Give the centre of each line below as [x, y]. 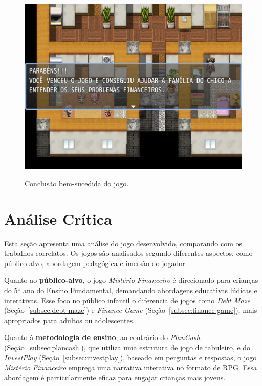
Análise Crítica [58, 218]
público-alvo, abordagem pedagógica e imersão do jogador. [96, 263]
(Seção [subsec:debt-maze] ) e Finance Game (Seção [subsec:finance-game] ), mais [131, 310]
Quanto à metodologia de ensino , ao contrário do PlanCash [102, 337]
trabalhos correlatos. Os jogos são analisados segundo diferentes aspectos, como [128, 253]
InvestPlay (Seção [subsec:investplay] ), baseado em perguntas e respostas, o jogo [130, 357]
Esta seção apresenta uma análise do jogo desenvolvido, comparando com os [123, 243]
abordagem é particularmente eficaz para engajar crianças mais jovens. [115, 377]
